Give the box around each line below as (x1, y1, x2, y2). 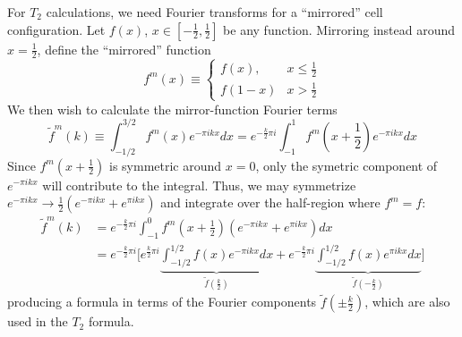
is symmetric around (109, 156, 222, 174)
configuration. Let (7, 20, 106, 38)
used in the (7, 312, 68, 331)
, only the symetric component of (255, 156, 438, 174)
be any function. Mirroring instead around (223, 20, 456, 38)
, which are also (364, 292, 450, 311)
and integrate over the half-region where (160, 193, 381, 212)
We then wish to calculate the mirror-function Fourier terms (7, 99, 338, 118)
